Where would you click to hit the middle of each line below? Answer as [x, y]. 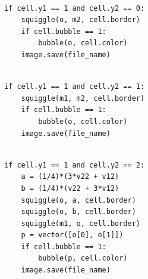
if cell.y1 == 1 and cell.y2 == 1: [74, 87]
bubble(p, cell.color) [83, 258]
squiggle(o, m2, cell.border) [81, 20]
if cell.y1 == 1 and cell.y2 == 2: [74, 165]
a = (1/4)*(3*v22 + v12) [70, 177]
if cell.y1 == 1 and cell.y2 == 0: [74, 8]
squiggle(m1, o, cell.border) [81, 223]
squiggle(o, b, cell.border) [78, 212]
